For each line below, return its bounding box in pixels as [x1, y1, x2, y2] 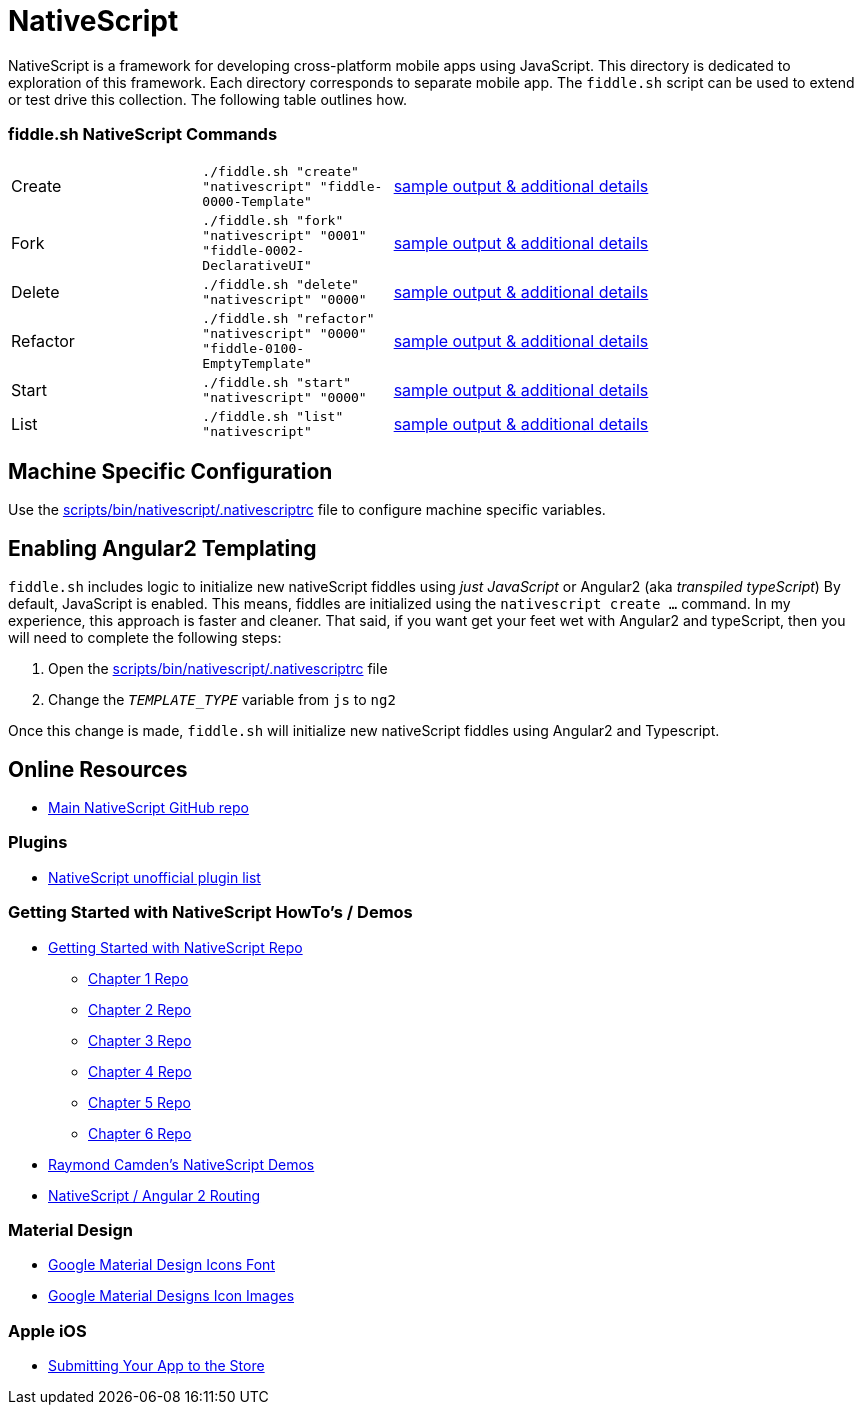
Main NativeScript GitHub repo [48, 799, 249, 817]
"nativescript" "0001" [202, 227, 367, 243]
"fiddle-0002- [202, 242, 305, 258]
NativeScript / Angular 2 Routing [48, 1186, 261, 1204]
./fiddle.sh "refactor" [202, 310, 375, 326]
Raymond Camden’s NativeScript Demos [48, 1155, 315, 1173]
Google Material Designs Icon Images [48, 1287, 295, 1305]
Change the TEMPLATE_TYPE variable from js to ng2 [48, 691, 396, 709]
